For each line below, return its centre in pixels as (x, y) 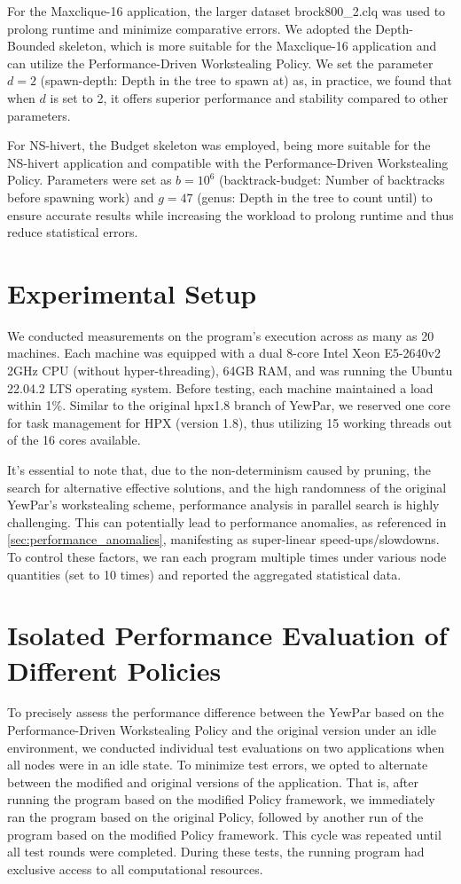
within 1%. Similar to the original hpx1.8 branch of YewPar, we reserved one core (229, 405)
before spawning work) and (81, 197)
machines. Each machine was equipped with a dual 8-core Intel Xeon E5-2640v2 (224, 353)
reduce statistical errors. (73, 232)
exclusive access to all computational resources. (135, 868)
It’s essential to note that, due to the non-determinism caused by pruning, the (219, 470)
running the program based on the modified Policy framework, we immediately (221, 799)
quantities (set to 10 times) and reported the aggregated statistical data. (204, 574)
